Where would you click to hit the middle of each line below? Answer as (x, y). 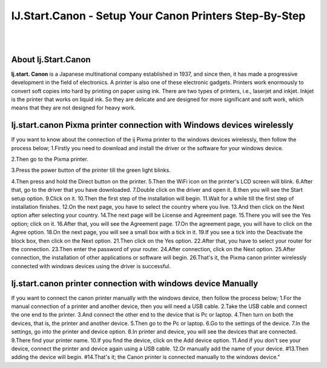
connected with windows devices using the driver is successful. (91, 266)
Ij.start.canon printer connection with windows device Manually (135, 284)
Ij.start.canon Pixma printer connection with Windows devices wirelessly (152, 125)
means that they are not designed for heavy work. (74, 108)
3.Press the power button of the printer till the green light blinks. (91, 170)
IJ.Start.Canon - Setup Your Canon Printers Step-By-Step (158, 16)
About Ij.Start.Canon (51, 60)
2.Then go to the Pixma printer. (50, 159)
